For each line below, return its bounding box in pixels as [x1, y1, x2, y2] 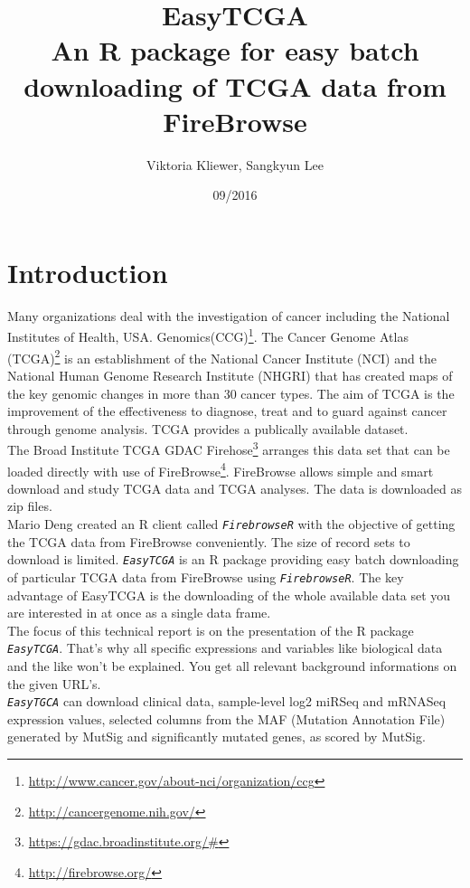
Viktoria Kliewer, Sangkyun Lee [146, 155, 324, 174]
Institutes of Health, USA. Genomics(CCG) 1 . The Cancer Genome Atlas [7, 325, 409, 346]
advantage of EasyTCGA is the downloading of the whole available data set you [7, 585, 451, 604]
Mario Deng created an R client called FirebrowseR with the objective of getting [7, 514, 456, 533]
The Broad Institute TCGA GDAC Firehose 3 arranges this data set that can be [7, 438, 450, 458]
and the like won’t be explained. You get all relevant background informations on [7, 656, 457, 675]
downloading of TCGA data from [23, 67, 446, 104]
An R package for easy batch [51, 32, 419, 69]
